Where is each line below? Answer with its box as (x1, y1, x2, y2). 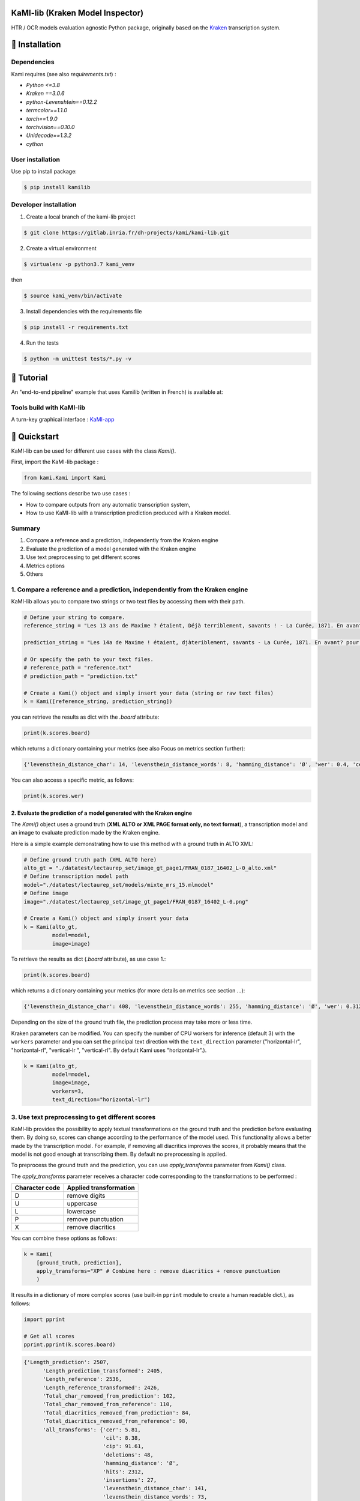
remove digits (67, 1192, 106, 1200)
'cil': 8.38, (103, 1435, 141, 1441)
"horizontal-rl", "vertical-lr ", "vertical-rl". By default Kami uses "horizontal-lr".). (11, 1046, 207, 1054)
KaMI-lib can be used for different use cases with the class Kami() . (11, 447, 176, 455)
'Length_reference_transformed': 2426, (43, 1384, 160, 1391)
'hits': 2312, (103, 1468, 144, 1475)
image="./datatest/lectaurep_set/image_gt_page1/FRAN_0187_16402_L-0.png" (23, 898, 249, 905)
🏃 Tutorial (11, 372, 48, 382)
